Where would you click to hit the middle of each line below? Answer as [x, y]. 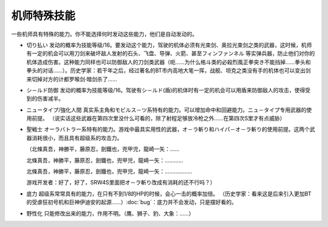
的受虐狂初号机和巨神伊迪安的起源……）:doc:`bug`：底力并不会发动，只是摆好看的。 [132, 202]
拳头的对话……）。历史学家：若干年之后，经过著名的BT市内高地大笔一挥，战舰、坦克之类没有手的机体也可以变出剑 [169, 70]
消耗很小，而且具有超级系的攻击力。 [77, 138]
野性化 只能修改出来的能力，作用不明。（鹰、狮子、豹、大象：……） [110, 213]
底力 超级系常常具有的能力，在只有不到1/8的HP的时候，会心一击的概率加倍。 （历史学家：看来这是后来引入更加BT [169, 194]
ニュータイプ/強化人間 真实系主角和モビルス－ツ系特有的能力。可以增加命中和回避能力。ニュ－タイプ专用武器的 [166, 110]
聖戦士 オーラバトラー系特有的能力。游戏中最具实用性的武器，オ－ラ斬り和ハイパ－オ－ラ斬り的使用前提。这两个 [168, 129]
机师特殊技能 [43, 16]
